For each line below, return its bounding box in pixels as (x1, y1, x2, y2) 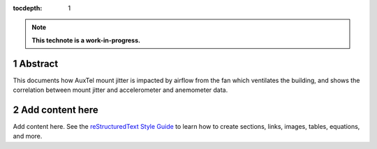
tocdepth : (13, 4, 43, 12)
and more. (13, 132, 43, 141)
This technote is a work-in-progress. (31, 36, 141, 45)
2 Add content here (13, 104, 99, 116)
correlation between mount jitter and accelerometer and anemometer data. (13, 86, 228, 94)
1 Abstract (13, 58, 59, 70)
